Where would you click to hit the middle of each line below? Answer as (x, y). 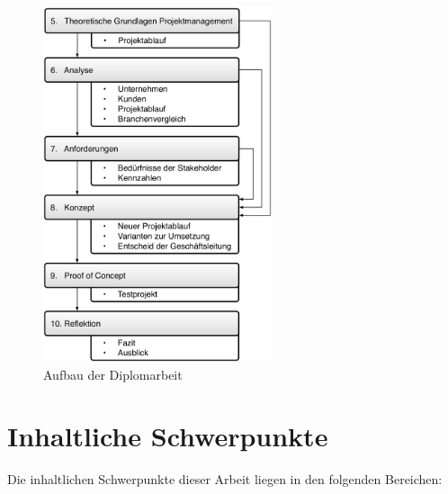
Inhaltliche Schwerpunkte (168, 436)
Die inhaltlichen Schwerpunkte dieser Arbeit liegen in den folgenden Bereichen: (225, 479)
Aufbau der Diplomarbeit (113, 374)
